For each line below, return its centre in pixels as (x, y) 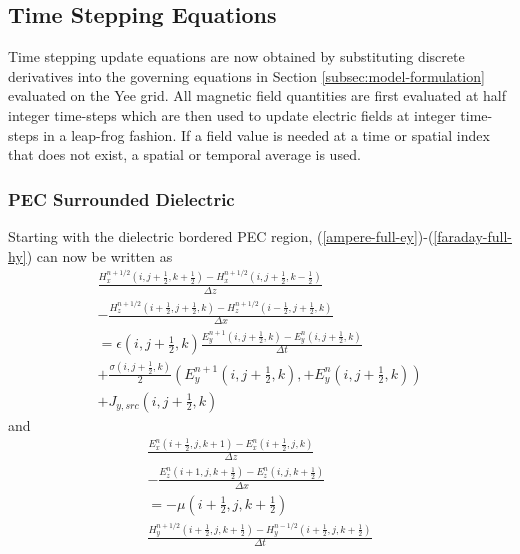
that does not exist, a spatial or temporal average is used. (184, 154)
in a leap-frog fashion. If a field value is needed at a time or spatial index (266, 134)
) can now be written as (99, 255)
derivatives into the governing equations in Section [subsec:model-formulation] (246, 75)
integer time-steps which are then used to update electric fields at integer (232, 114)
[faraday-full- (472, 235)
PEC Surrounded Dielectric (121, 198)
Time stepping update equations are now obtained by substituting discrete (236, 56)
